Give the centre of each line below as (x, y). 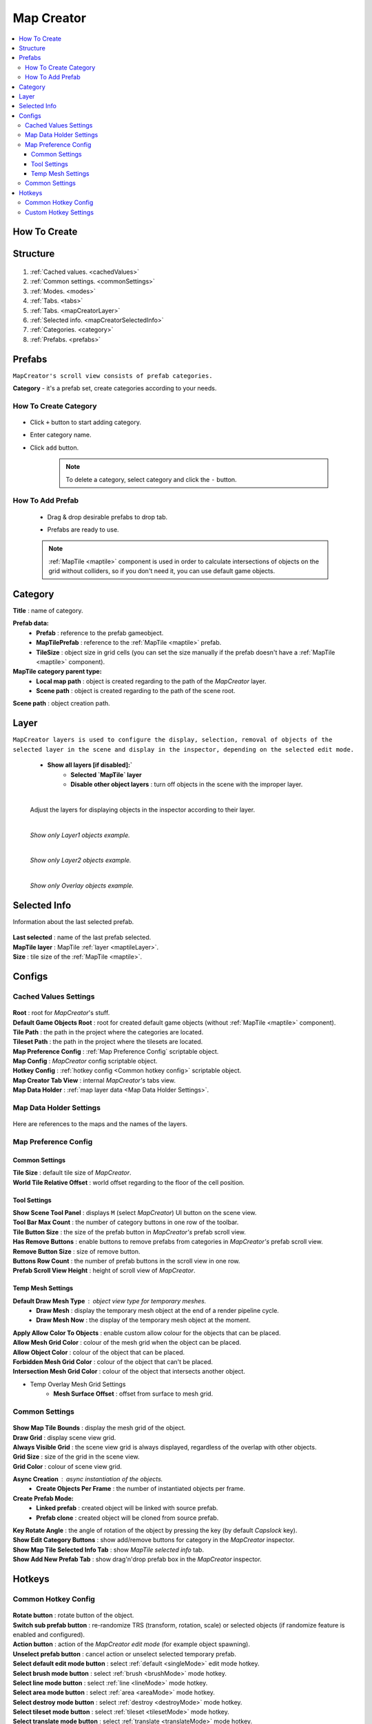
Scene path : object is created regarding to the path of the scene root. (136, 691)
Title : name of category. (48, 610)
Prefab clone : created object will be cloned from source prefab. (127, 1518)
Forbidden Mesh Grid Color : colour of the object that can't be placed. (113, 1362)
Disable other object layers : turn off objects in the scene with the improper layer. (187, 784)
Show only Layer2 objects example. (81, 860)
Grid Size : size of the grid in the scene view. (76, 1457)
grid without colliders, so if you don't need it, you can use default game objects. (162, 571)
